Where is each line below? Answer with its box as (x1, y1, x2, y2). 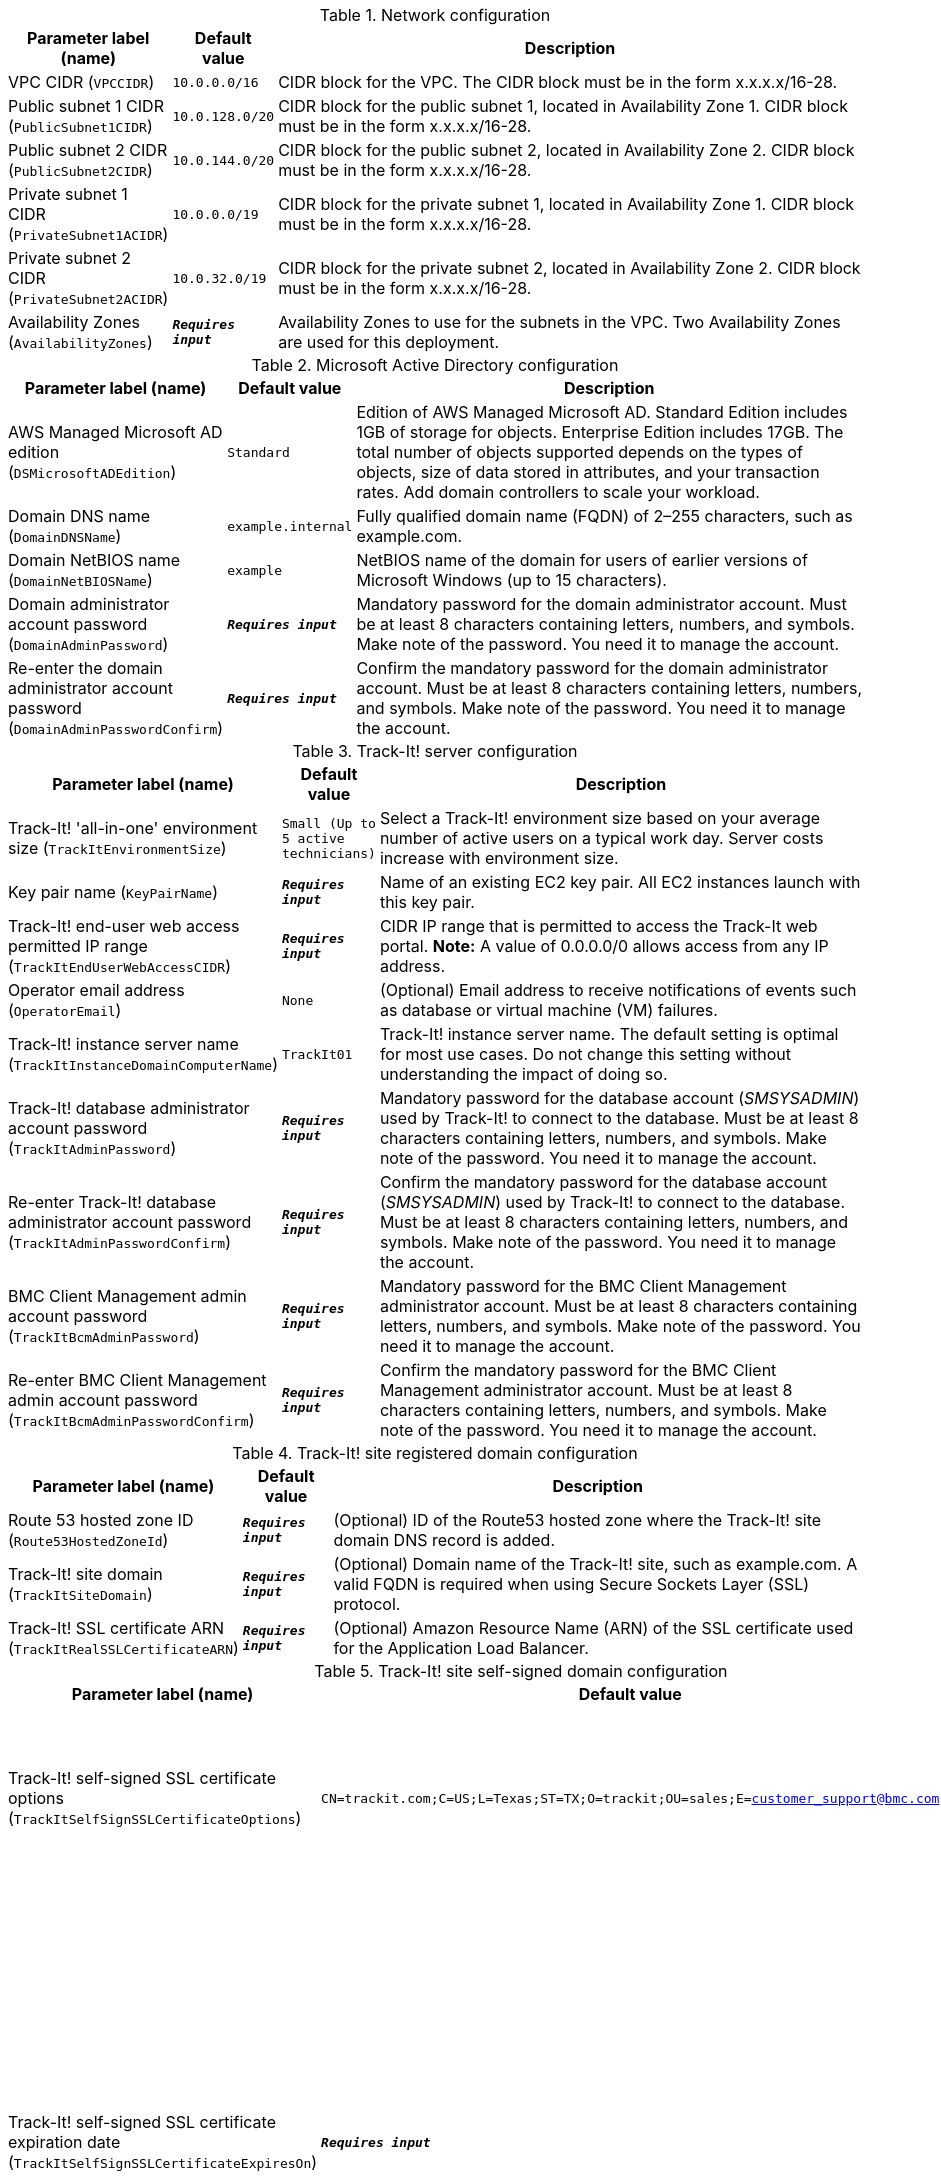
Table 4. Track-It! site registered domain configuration (232, 1443, 638, 1463)
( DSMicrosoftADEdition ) (8, 462, 177, 482)
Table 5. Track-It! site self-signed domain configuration (314, 1661, 728, 1681)
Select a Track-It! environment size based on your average (379, 808, 821, 828)
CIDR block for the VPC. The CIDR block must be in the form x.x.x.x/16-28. (278, 72, 838, 92)
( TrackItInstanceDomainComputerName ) (8, 1054, 278, 1074)
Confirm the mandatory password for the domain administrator (356, 658, 828, 678)
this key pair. (379, 892, 475, 912)
